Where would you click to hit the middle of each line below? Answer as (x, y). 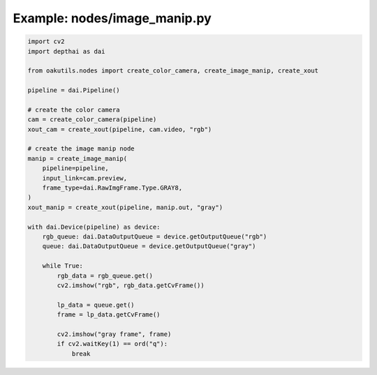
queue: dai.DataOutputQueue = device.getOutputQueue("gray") (149, 246)
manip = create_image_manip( (77, 158)
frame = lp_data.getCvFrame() (109, 315)
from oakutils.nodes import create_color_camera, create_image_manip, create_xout (173, 71)
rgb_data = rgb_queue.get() (105, 276)
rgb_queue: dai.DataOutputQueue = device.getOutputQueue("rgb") (155, 236)
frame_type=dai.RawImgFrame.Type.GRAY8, (112, 188)
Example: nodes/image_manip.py (112, 18)
